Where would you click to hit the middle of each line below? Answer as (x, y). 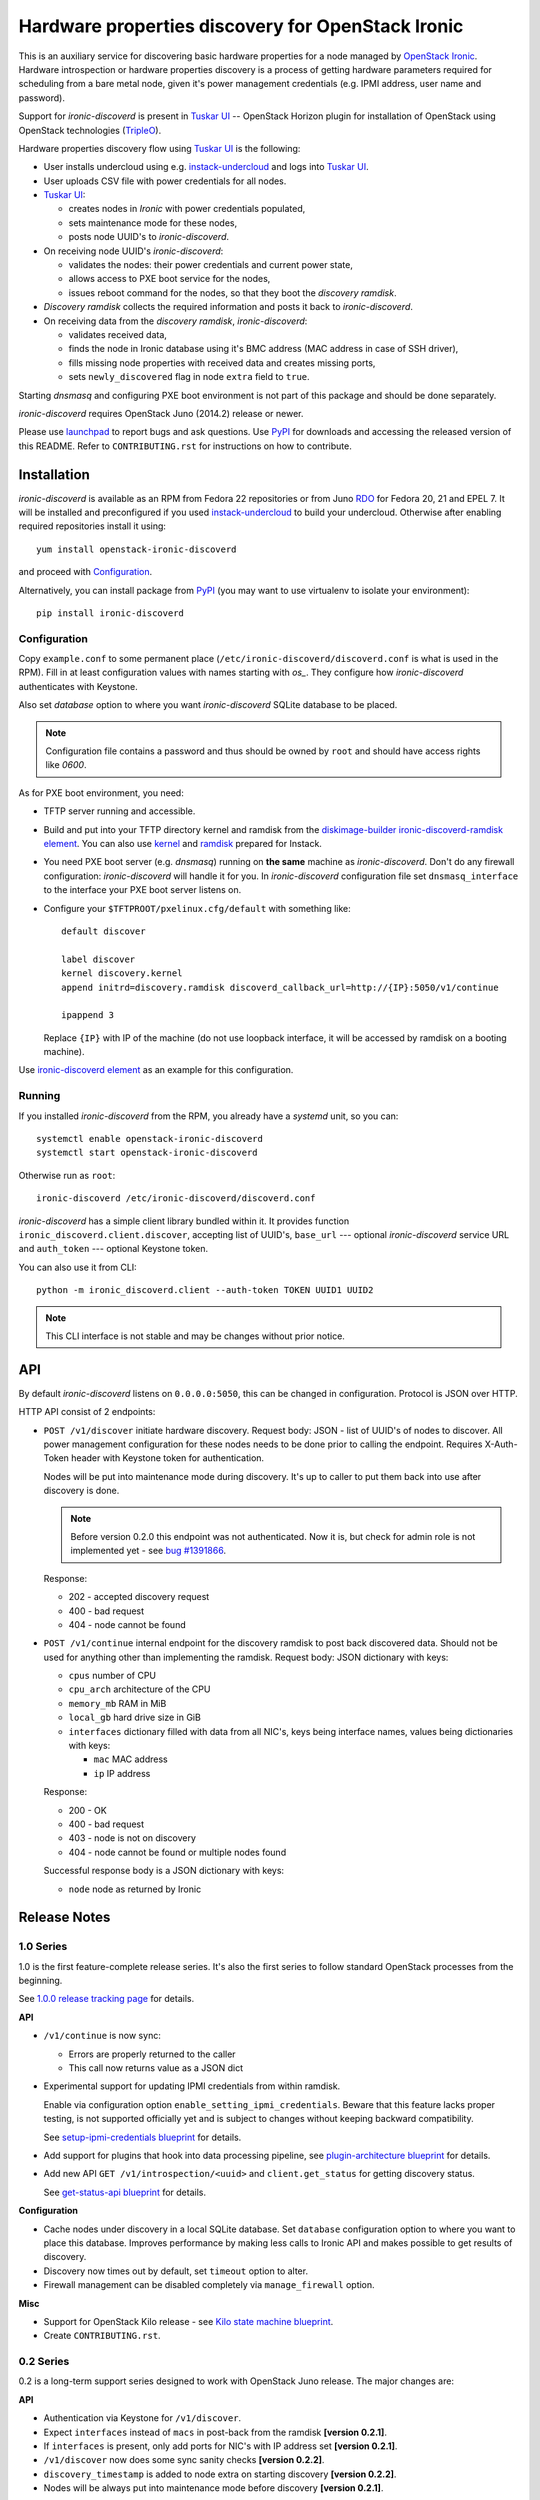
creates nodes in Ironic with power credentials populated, (187, 209)
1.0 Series (43, 1947)
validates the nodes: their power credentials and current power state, (211, 265)
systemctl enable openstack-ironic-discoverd (150, 1138)
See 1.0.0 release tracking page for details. (106, 1999)
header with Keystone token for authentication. (168, 1458)
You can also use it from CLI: (77, 1267)
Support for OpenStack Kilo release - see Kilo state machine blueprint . (188, 2321)
